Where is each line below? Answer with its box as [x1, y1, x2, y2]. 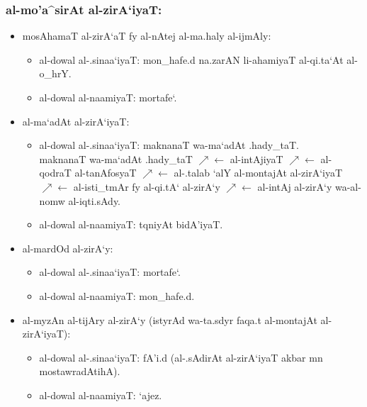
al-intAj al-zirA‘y [257, 179, 332, 194]
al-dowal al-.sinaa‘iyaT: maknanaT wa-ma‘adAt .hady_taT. [39, 138, 300, 152]
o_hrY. [39, 66, 72, 81]
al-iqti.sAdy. [68, 193, 121, 208]
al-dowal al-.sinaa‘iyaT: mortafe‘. [39, 264, 181, 279]
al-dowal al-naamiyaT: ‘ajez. [39, 387, 162, 402]
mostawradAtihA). [39, 364, 120, 379]
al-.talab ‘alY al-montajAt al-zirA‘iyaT [174, 165, 343, 180]
